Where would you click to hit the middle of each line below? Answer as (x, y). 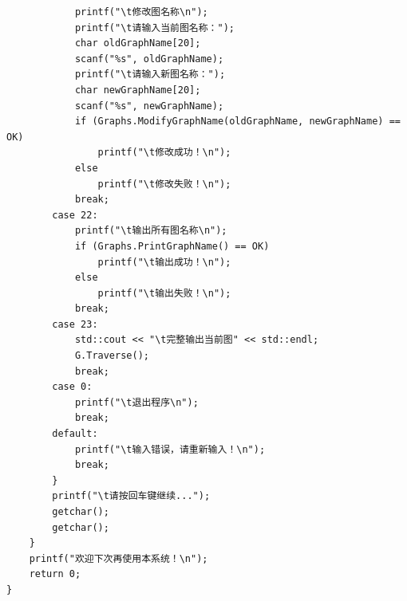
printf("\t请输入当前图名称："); (154, 27)
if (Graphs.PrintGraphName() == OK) (172, 246)
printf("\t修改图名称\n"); (141, 12)
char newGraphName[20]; (138, 90)
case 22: (75, 215)
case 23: (75, 324)
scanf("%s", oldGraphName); (149, 59)
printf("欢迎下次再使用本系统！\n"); (119, 558)
